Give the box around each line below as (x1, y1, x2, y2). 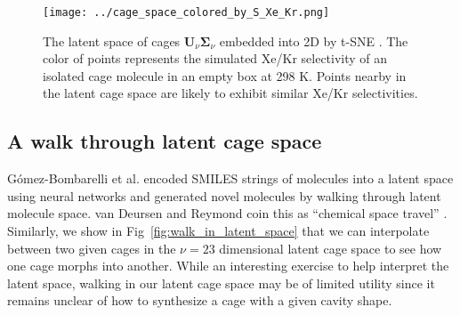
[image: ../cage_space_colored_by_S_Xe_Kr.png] (43, 6, 330, 19)
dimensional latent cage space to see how (219, 238, 442, 257)
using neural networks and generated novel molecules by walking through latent (7, 186, 441, 205)
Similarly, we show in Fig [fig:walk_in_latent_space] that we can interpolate (7, 222, 430, 240)
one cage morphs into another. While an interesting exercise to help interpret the (7, 256, 449, 275)
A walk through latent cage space (7, 127, 322, 155)
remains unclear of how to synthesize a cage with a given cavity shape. (7, 291, 392, 310)
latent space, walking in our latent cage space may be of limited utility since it (7, 273, 435, 292)
